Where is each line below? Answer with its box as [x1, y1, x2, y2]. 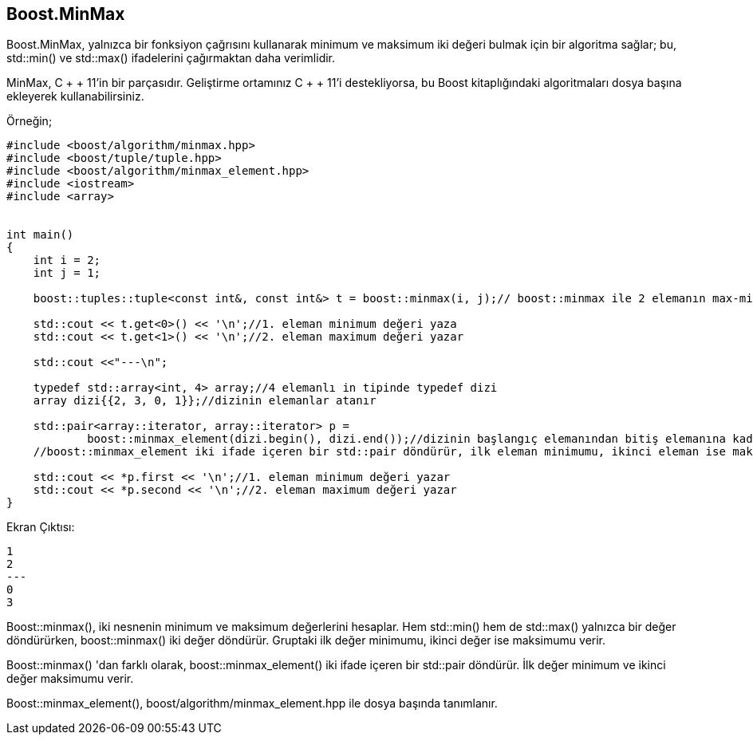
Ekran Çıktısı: [6, 520, 75, 534]
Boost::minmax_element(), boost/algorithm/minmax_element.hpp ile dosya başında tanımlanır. [6, 696, 498, 711]
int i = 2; [33, 254, 101, 267]
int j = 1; [33, 266, 101, 280]
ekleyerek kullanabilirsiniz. [6, 89, 144, 104]
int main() [6, 228, 74, 242]
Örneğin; [6, 114, 53, 128]
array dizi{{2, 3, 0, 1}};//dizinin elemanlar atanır [33, 394, 376, 408]
